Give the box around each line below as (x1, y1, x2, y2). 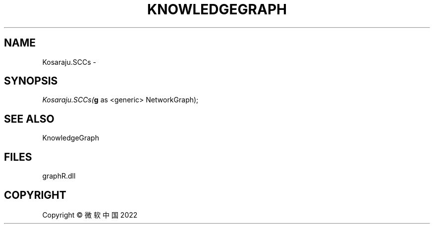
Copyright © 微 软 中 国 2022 (42, 210, 138, 219)
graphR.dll (42, 172, 76, 181)
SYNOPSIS (4, 75, 58, 88)
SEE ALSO (4, 112, 54, 125)
